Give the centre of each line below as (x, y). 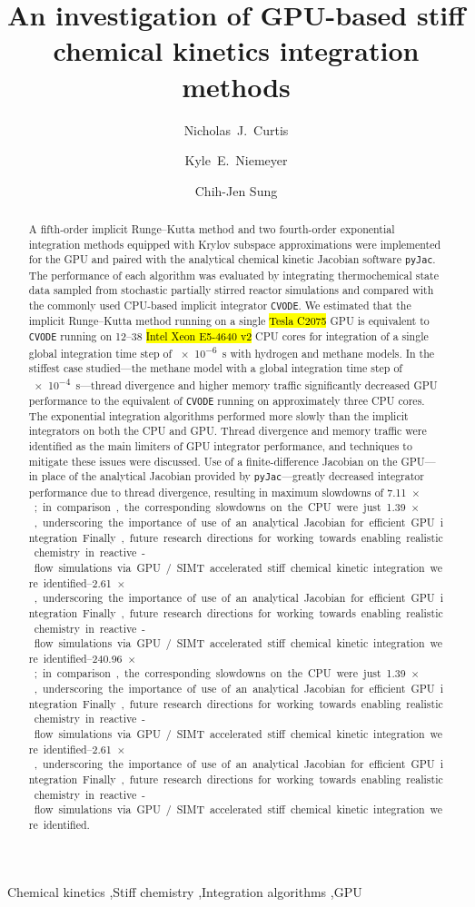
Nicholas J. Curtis (236, 129)
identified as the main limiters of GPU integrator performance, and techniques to (220, 446)
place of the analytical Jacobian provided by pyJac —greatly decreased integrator (233, 476)
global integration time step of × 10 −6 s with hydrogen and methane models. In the (232, 351)
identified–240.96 (83, 658)
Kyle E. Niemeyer (236, 160)
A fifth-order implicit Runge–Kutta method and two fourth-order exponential (212, 229)
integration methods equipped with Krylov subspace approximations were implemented (235, 244)
